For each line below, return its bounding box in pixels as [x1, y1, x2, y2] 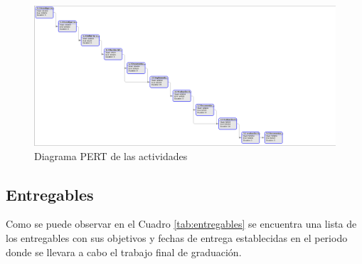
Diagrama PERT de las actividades [34, 148, 188, 163]
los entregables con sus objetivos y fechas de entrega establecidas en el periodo [6, 231, 348, 245]
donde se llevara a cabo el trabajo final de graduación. [6, 244, 242, 259]
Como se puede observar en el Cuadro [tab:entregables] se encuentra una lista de [6, 216, 357, 231]
